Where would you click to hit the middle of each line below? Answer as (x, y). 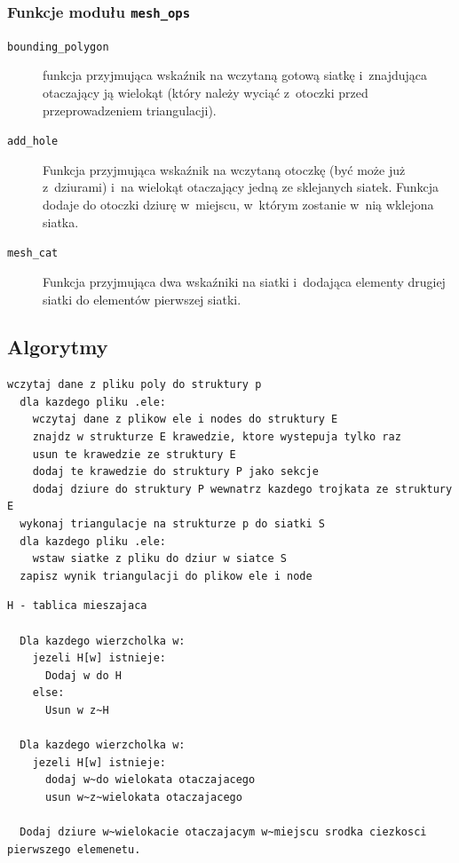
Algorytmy (58, 347)
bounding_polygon (58, 47)
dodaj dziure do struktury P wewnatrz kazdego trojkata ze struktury (242, 489)
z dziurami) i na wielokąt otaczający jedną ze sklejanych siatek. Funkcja (241, 187)
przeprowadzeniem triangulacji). (130, 110)
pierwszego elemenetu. (74, 849)
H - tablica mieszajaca (77, 606)
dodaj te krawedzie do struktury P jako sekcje (175, 472)
